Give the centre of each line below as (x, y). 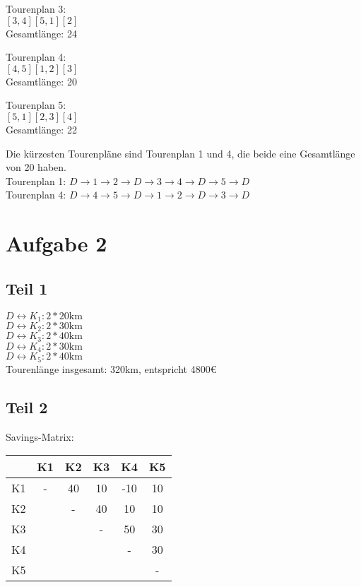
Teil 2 (27, 407)
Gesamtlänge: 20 (41, 81)
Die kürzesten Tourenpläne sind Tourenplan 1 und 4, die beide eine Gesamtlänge (180, 153)
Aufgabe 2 (57, 243)
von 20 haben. (36, 167)
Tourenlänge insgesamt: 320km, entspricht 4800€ (111, 368)
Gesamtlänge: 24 (41, 33)
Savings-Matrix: (40, 436)
